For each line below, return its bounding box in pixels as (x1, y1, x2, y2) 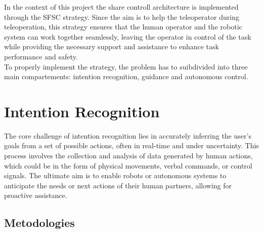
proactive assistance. (4, 190, 67, 201)
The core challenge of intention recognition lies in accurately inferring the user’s (4, 130, 251, 141)
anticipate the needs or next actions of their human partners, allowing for (4, 180, 232, 190)
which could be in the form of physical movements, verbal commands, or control (4, 160, 252, 171)
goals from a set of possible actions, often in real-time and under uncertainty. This (4, 140, 259, 151)
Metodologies (4, 215, 75, 230)
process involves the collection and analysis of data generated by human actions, (4, 150, 253, 161)
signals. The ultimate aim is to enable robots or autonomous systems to (4, 170, 227, 181)
